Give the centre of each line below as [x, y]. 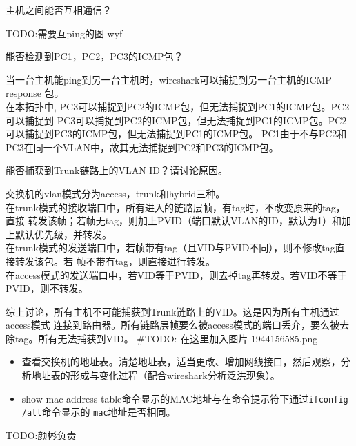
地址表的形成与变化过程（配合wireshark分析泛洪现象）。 [156, 375]
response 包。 [35, 93]
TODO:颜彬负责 [41, 435]
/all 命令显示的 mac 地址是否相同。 [99, 412]
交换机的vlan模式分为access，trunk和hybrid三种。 [116, 193]
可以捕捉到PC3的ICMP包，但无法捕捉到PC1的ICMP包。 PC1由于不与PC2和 [176, 134]
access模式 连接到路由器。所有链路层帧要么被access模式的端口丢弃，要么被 [173, 325]
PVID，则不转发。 [47, 288]
